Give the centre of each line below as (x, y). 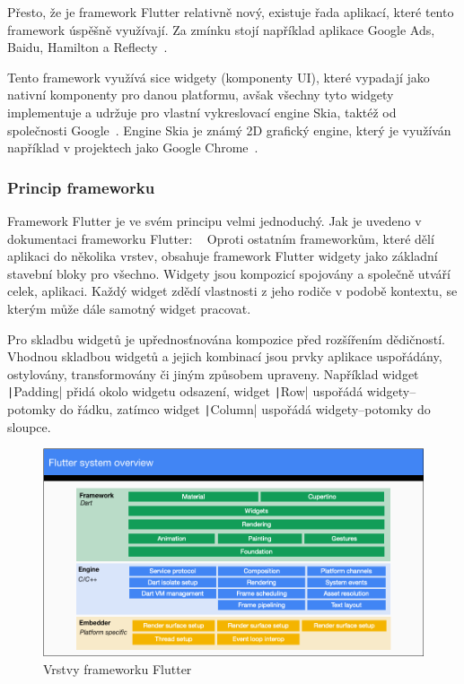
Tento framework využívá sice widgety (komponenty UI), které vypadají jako (219, 77)
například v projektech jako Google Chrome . (133, 147)
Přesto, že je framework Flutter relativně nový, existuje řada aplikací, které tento (231, 12)
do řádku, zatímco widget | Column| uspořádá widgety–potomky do (245, 408)
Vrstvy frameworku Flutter (118, 668)
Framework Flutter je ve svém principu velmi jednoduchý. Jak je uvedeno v (214, 220)
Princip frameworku (81, 187)
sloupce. (29, 426)
